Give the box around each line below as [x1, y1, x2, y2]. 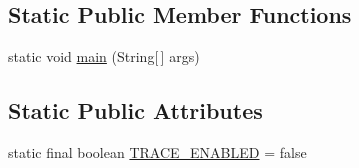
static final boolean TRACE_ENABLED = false [8, 142, 307, 162]
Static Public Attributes [8, 95, 263, 126]
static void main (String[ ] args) [8, 46, 200, 67]
